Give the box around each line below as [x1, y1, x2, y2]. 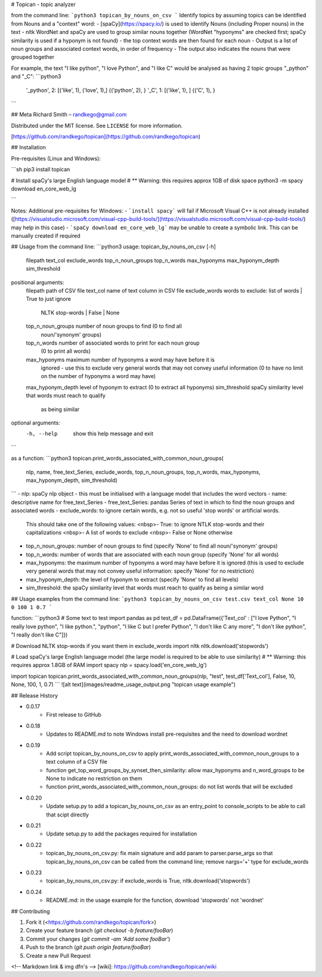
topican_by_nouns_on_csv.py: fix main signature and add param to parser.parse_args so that [46, 850, 273, 857]
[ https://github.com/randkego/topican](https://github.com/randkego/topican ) [11, 133, 201, 140]
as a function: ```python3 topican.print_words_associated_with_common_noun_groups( [11, 454, 224, 462]
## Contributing [11, 908, 50, 915]
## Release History [11, 692, 58, 699]
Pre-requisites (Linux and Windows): [11, 155, 101, 162]
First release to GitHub [46, 711, 101, 718]
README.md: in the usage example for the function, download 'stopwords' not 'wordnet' [46, 896, 264, 904]
